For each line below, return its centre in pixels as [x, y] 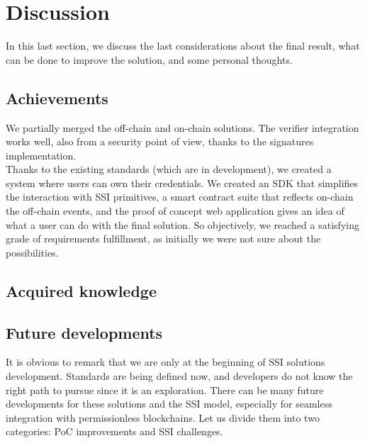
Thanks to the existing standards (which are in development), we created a [169, 169]
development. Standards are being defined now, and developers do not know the [179, 376]
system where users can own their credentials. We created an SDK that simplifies [182, 183]
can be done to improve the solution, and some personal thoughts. [149, 59]
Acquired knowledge [82, 290]
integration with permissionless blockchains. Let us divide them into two [163, 417]
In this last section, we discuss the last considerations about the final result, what [183, 46]
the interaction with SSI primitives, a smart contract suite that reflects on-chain [180, 197]
